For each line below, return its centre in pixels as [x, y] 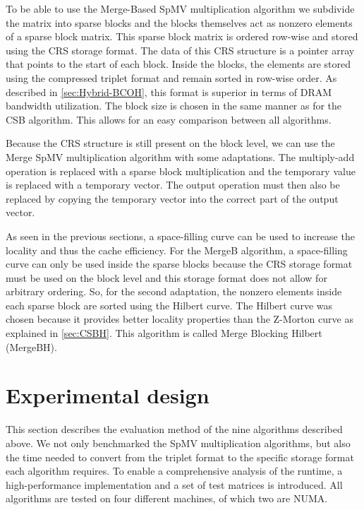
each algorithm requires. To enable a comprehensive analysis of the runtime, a [174, 471]
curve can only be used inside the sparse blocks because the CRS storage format [179, 264]
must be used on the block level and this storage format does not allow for [166, 277]
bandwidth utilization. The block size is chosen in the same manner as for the [174, 106]
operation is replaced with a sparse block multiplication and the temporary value [181, 171]
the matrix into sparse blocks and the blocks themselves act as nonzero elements [179, 22]
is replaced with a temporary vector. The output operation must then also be [173, 185]
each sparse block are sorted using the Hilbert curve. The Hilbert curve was [169, 305]
